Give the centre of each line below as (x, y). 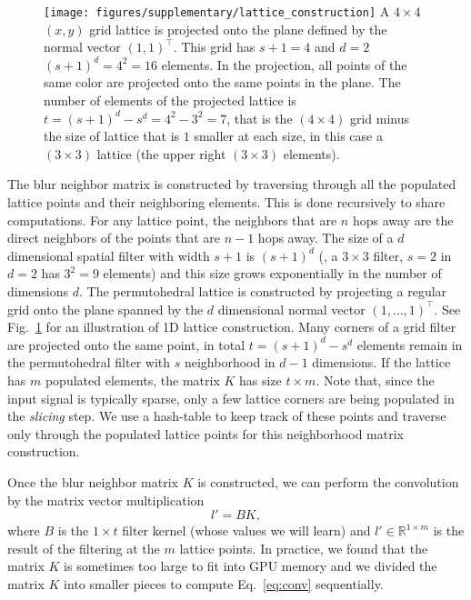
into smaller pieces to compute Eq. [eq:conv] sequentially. (224, 583)
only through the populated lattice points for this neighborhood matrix (205, 433)
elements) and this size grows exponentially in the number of (272, 273)
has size (260, 380)
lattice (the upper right (161, 153)
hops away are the (403, 220)
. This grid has (214, 47)
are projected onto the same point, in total (126, 344)
